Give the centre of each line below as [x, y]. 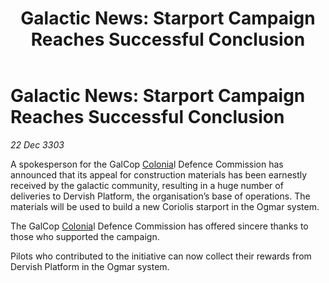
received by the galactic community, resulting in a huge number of [147, 185]
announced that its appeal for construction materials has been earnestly [159, 174]
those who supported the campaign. [85, 236]
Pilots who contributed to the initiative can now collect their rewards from [161, 256]
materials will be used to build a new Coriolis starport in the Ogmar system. [165, 206]
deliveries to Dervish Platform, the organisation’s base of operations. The [160, 196]
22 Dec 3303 [37, 144]
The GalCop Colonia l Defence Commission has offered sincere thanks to [159, 226]
